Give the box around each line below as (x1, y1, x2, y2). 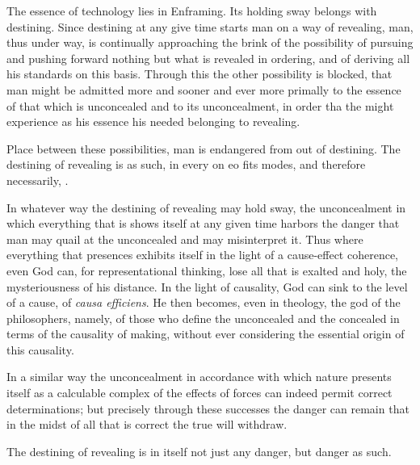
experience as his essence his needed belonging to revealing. (6, 113, 300, 130)
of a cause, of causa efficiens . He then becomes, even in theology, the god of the (6, 294, 401, 311)
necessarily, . (6, 171, 69, 188)
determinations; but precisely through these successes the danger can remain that (6, 400, 409, 417)
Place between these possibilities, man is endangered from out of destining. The (6, 140, 401, 157)
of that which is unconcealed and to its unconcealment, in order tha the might (6, 97, 394, 114)
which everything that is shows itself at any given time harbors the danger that (6, 215, 400, 232)
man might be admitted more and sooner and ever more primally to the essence (6, 81, 401, 98)
